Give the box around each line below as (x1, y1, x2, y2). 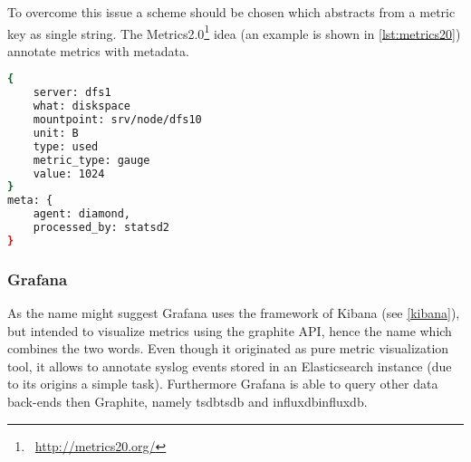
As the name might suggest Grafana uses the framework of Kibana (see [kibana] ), (7, 303, 460, 322)
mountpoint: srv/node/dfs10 (33, 113, 202, 127)
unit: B (33, 126, 79, 140)
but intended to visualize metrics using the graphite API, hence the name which (7, 321, 452, 340)
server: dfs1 (33, 86, 111, 100)
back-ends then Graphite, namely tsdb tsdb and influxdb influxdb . (7, 392, 368, 410)
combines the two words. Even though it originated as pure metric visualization (7, 339, 449, 358)
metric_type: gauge (33, 153, 150, 167)
